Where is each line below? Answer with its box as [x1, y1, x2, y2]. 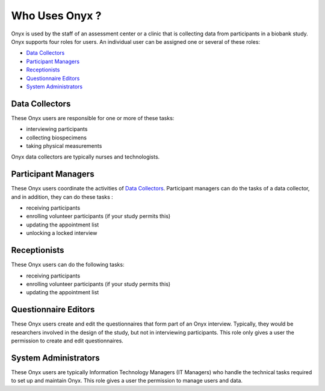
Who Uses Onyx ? [11, 9, 102, 22]
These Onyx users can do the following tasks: [11, 261, 125, 268]
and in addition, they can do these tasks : [11, 193, 114, 201]
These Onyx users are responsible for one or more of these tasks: [11, 114, 175, 121]
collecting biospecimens [26, 134, 87, 141]
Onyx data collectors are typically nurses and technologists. [11, 153, 160, 160]
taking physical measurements [26, 142, 102, 150]
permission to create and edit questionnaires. [11, 337, 123, 344]
